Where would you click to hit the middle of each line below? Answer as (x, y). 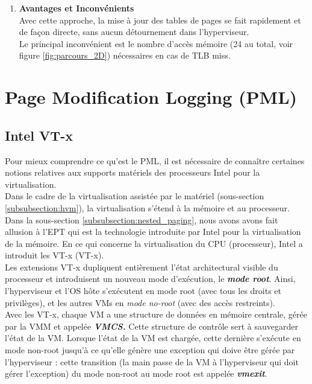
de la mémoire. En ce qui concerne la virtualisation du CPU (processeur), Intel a (154, 243)
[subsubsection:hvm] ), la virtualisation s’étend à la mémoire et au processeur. (147, 207)
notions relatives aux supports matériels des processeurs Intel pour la (133, 172)
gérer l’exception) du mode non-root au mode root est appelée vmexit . (136, 373)
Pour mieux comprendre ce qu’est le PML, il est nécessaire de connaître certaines (155, 160)
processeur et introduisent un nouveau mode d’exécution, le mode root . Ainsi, (150, 279)
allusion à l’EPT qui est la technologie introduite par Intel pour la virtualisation (153, 232)
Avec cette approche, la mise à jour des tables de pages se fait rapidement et (160, 20)
